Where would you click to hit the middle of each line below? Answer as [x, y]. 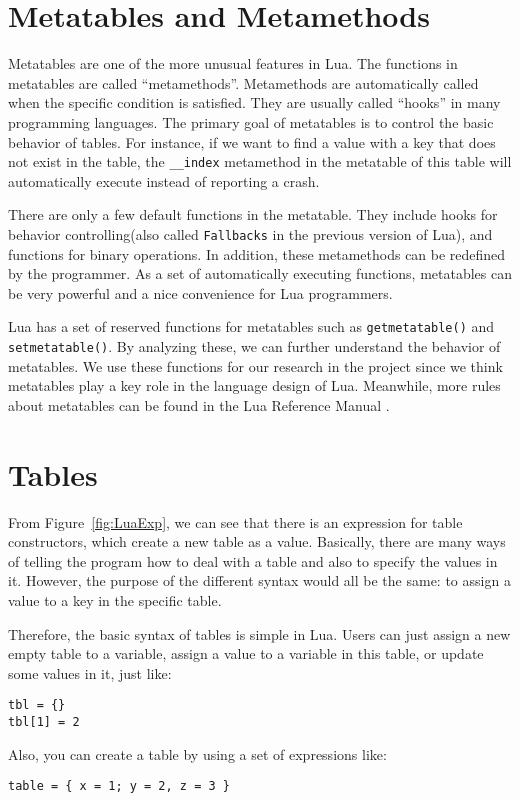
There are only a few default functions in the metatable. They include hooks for [253, 214]
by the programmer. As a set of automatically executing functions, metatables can [260, 273]
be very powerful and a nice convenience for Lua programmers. [200, 292]
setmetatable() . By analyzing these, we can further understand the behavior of [254, 346]
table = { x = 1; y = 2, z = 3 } [119, 786]
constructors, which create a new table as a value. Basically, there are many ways [257, 541]
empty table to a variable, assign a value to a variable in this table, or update [246, 653]
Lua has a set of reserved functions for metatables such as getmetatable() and [251, 326]
